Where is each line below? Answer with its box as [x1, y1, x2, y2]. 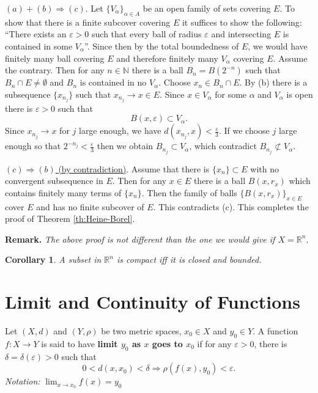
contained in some [5, 39, 73, 52]
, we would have [248, 39, 308, 52]
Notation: [5, 375, 40, 387]
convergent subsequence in [5, 174, 103, 187]
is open [286, 87, 313, 100]
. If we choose [218, 124, 270, 137]
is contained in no [79, 76, 147, 89]
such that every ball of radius [92, 28, 202, 40]
